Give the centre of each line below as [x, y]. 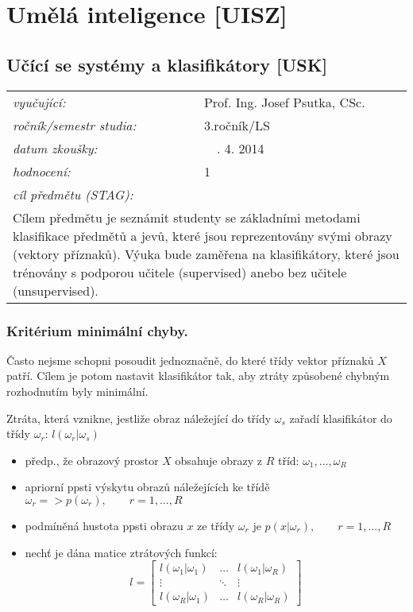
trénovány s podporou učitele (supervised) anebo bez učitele [180, 272]
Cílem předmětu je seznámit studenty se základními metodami [187, 217]
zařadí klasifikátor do [341, 418]
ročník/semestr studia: [75, 125]
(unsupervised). [56, 290]
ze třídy [216, 525]
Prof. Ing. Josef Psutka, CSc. [284, 102]
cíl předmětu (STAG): [73, 194]
